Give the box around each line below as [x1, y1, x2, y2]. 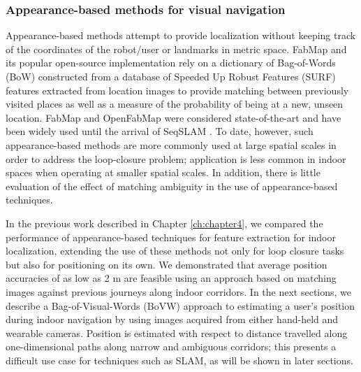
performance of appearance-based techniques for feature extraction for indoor [6, 229, 337, 244]
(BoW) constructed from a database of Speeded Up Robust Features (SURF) [6, 69, 336, 83]
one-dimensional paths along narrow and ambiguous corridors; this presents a [6, 339, 337, 354]
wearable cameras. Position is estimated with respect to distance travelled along [6, 325, 348, 340]
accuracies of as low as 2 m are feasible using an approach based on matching [6, 271, 337, 285]
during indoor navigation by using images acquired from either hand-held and [6, 312, 339, 327]
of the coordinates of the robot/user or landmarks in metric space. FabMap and [6, 41, 347, 56]
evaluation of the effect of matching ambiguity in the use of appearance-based [6, 178, 338, 193]
